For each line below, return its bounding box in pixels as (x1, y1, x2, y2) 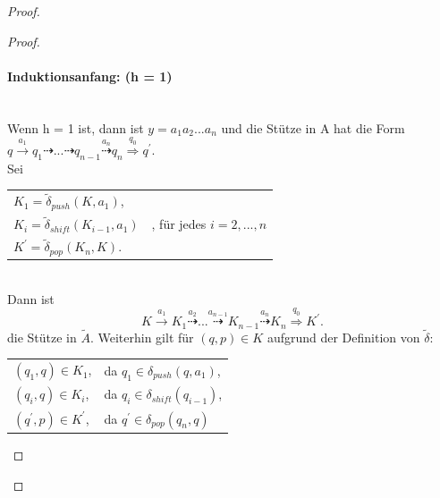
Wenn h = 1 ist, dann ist (7, 118, 144, 137)
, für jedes (151, 215, 207, 233)
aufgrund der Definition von (267, 327, 420, 346)
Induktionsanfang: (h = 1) (7, 66, 173, 85)
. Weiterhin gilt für (89, 327, 194, 346)
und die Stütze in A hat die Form (221, 118, 405, 137)
